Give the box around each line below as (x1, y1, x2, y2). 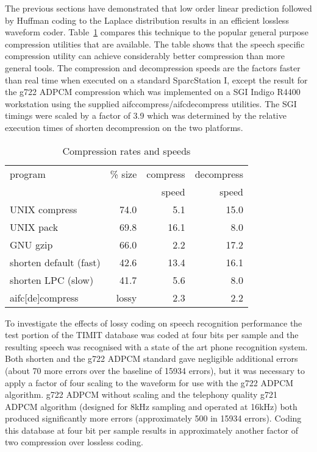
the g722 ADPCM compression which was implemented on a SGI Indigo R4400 (5, 85, 301, 98)
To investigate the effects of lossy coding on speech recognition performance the (5, 316, 302, 329)
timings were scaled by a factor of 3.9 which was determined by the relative (5, 109, 287, 122)
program (10, 166, 46, 181)
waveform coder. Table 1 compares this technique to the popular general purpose (5, 26, 308, 38)
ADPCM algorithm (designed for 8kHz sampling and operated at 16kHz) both (5, 400, 297, 412)
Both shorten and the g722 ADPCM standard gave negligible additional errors (5, 352, 298, 365)
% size (110, 166, 137, 181)
